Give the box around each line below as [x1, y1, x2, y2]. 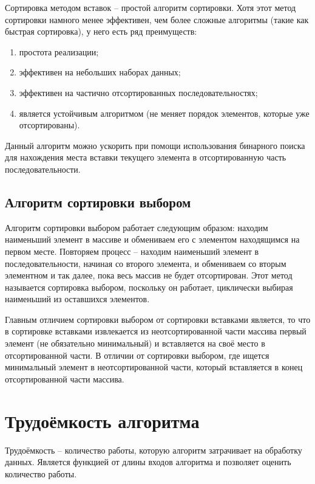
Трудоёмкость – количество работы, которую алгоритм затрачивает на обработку [5, 443, 302, 456]
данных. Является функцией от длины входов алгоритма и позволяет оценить [5, 455, 291, 468]
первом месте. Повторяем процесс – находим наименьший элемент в [5, 244, 259, 257]
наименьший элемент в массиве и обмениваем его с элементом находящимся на [5, 233, 300, 246]
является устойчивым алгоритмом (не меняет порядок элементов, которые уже [19, 106, 310, 119]
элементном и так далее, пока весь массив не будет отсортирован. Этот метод [5, 269, 293, 282]
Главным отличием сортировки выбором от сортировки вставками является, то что [5, 313, 311, 325]
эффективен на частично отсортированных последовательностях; [19, 86, 258, 99]
